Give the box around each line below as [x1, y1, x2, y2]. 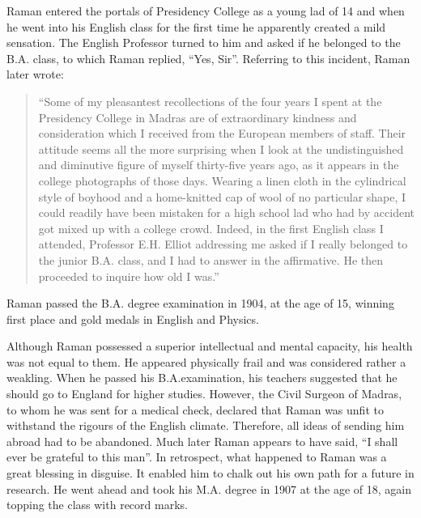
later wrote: [6, 66, 64, 83]
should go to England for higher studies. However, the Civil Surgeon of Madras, [6, 385, 402, 402]
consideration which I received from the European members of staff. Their [38, 125, 406, 142]
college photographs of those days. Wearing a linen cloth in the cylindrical [38, 172, 406, 189]
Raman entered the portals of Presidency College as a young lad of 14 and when [6, 2, 405, 19]
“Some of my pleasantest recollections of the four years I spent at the [38, 92, 382, 109]
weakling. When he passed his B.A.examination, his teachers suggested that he [6, 369, 398, 386]
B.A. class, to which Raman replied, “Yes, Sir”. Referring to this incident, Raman [6, 49, 410, 66]
